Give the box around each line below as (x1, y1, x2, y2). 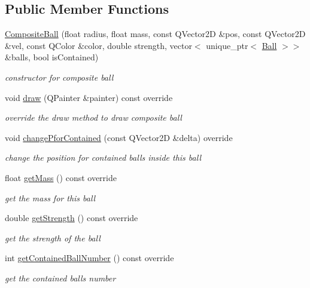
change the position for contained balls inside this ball (5, 151, 201, 164)
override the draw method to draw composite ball (5, 111, 182, 124)
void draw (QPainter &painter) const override (5, 91, 173, 103)
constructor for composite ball (5, 71, 114, 83)
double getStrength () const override (5, 212, 138, 224)
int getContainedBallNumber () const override (5, 252, 174, 264)
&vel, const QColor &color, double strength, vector (5, 39, 192, 51)
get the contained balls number (5, 271, 116, 284)
